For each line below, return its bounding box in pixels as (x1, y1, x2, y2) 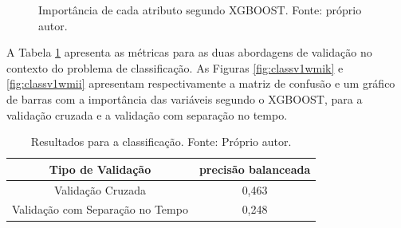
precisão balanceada (199, 160, 311, 177)
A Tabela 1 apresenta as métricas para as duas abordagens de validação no (6, 44, 372, 61)
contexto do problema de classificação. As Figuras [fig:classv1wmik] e (6, 59, 344, 76)
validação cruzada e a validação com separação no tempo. (6, 106, 288, 123)
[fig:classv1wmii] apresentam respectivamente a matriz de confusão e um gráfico (6, 75, 395, 92)
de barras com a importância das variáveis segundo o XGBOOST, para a (6, 90, 363, 107)
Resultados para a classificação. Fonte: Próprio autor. (30, 133, 292, 150)
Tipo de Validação (49, 160, 151, 177)
